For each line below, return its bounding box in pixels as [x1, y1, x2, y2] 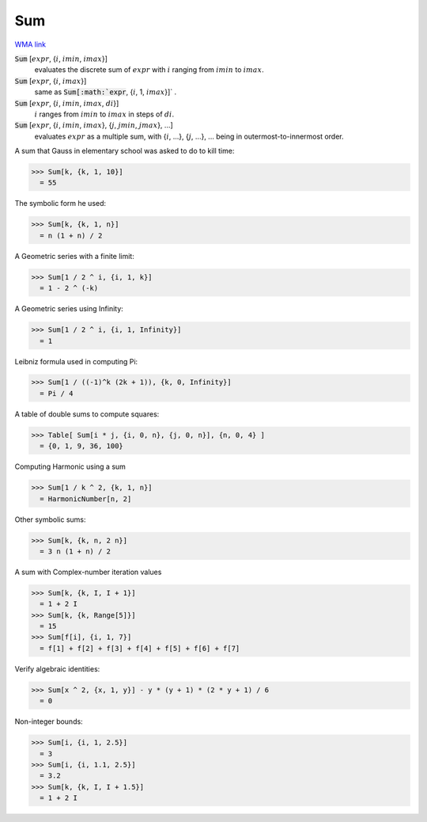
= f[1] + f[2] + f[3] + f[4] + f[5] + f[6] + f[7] [40, 644, 240, 653]
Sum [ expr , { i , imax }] [14, 76, 87, 86]
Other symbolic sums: [14, 515, 86, 524]
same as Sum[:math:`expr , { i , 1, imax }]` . [34, 87, 177, 97]
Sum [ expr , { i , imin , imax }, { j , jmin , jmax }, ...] [14, 120, 173, 130]
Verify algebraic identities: [14, 664, 100, 673]
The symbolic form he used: [14, 199, 107, 208]
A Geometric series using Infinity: [14, 304, 124, 314]
